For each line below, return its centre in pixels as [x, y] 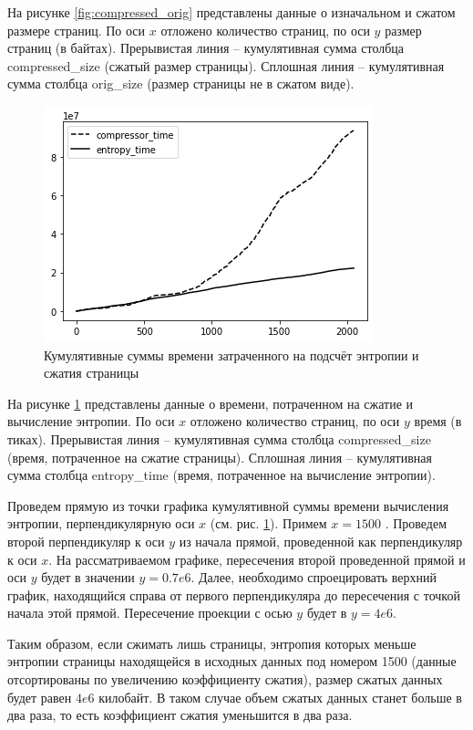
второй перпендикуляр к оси [86, 541]
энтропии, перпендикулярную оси [101, 523]
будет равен [40, 697]
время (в [438, 421]
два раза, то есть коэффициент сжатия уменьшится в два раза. [180, 715]
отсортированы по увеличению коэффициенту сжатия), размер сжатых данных [225, 679]
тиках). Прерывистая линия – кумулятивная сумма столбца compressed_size [219, 438]
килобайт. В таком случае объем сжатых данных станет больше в [280, 697]
